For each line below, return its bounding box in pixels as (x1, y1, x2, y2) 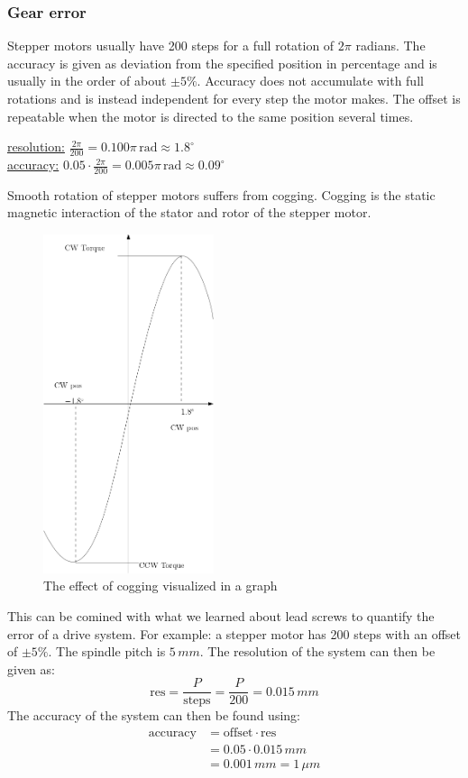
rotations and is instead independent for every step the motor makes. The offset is (7, 89, 461, 107)
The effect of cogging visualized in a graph (43, 576, 278, 595)
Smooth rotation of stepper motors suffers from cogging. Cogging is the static (7, 185, 436, 204)
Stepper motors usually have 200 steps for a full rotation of (7, 36, 335, 55)
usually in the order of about (7, 71, 167, 90)
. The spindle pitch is (48, 642, 166, 661)
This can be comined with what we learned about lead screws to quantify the (7, 606, 435, 625)
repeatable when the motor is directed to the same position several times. (7, 106, 414, 125)
